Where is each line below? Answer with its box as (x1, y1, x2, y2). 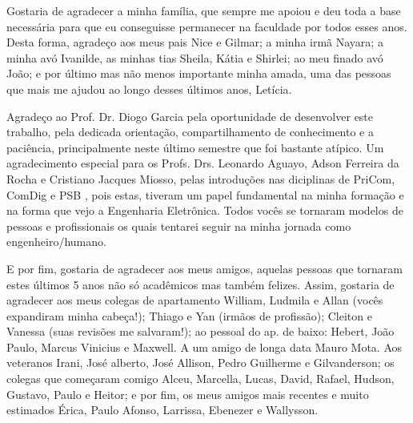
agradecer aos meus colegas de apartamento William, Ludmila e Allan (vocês (6, 292, 383, 308)
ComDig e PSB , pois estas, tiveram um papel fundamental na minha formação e (6, 186, 404, 203)
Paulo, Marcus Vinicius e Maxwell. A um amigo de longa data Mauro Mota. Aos (6, 338, 403, 355)
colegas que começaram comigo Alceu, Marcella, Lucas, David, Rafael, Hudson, (6, 370, 395, 387)
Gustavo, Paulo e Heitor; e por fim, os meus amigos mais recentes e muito (6, 385, 369, 402)
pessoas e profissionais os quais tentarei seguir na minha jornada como (6, 217, 351, 234)
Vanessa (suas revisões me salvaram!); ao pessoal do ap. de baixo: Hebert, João (6, 323, 395, 340)
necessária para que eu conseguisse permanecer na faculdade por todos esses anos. (6, 18, 407, 34)
